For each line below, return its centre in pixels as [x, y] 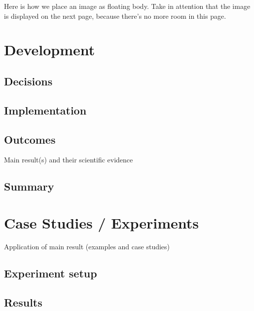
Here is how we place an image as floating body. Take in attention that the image [127, 6]
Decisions [28, 81]
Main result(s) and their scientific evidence [69, 160]
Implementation [45, 110]
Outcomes [30, 139]
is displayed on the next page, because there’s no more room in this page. [115, 16]
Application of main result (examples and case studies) [87, 246]
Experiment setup [51, 273]
